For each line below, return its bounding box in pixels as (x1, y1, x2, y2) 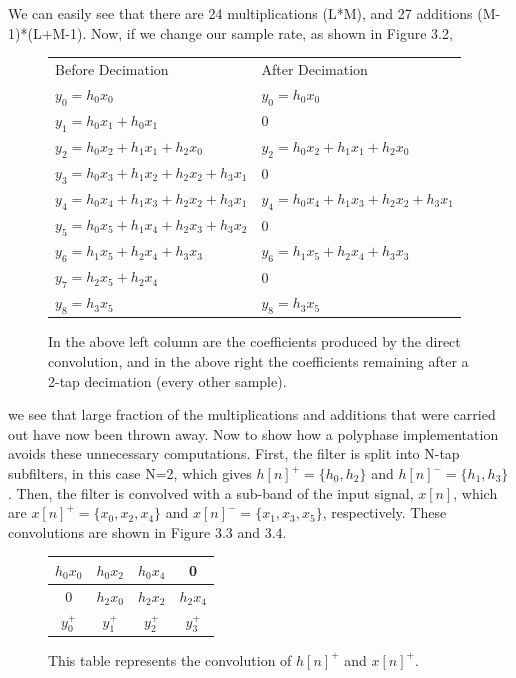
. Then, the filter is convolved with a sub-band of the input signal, (8, 482, 414, 503)
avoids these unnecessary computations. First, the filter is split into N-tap (8, 443, 460, 464)
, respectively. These (322, 502, 447, 523)
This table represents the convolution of (48, 649, 292, 670)
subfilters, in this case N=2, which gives (8, 463, 252, 484)
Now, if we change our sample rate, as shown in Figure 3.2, (91, 22, 453, 43)
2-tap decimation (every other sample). (48, 370, 287, 391)
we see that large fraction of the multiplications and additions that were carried (8, 404, 496, 425)
